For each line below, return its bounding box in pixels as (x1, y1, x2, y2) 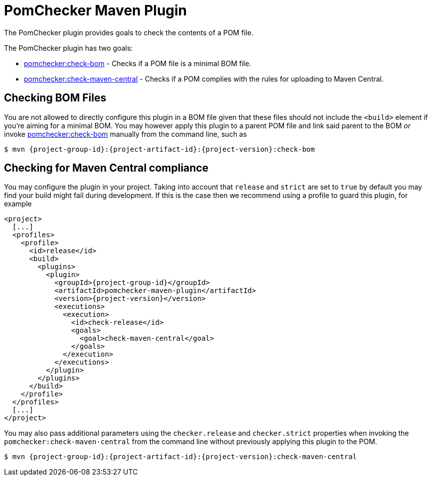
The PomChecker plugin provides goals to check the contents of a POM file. (4, 28, 254, 37)
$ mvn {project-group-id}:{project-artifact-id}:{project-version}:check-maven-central (4, 453, 357, 461)
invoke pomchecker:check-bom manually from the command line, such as (4, 129, 247, 138)
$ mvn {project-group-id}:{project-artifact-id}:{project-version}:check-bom (4, 145, 315, 153)
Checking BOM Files (4, 92, 107, 104)
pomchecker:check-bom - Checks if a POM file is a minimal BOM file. (24, 59, 252, 68)
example (4, 199, 32, 208)
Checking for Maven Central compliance (4, 162, 209, 175)
